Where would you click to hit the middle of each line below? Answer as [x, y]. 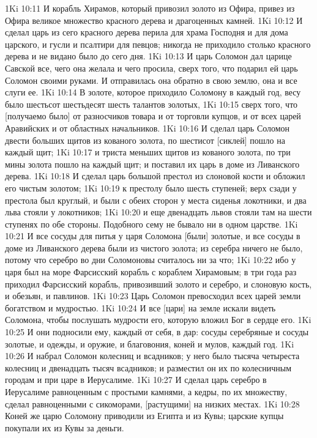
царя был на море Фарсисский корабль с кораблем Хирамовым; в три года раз [151, 272]
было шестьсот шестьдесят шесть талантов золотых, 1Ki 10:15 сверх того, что [151, 104]
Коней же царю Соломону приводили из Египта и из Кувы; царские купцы [144, 416]
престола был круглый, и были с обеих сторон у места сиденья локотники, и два [156, 200]
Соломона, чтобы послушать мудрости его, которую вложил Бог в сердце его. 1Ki [158, 320]
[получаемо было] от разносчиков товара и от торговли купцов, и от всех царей [153, 116]
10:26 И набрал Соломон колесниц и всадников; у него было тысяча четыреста [152, 356]
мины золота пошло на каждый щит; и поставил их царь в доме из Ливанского [152, 164]
